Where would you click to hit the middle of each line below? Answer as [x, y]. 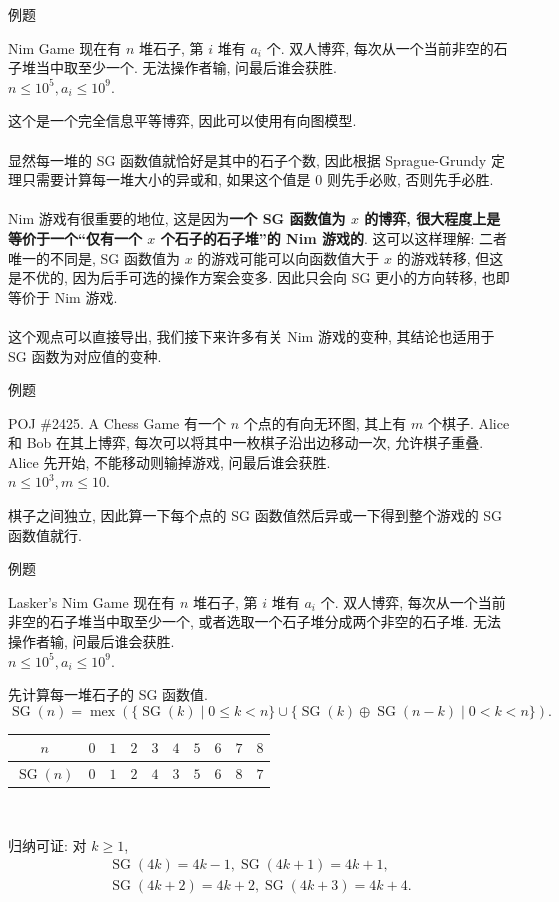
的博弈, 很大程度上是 [432, 218]
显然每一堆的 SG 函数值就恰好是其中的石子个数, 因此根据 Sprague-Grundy [247, 159]
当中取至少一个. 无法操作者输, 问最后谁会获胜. [186, 67]
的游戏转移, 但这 [450, 257]
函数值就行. [45, 534]
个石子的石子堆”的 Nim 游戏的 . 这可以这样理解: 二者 [334, 237]
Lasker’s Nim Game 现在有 [92, 601]
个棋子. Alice [468, 422]
